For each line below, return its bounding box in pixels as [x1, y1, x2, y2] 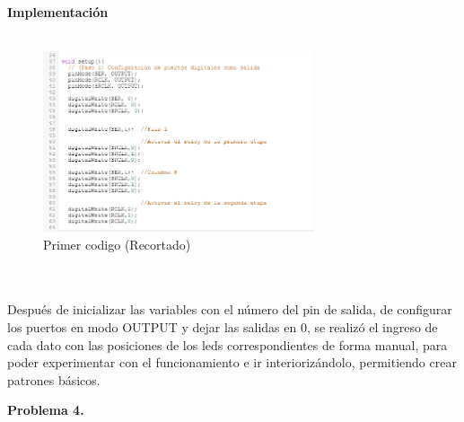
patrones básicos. [7, 370, 101, 389]
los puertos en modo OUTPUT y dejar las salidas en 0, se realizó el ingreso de [7, 317, 438, 336]
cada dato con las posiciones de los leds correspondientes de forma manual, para [7, 335, 448, 354]
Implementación [7, 3, 109, 21]
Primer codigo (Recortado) [43, 234, 191, 253]
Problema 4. [7, 400, 84, 419]
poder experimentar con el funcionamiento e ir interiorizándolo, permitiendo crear [7, 353, 457, 372]
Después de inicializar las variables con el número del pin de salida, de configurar [7, 300, 452, 319]
